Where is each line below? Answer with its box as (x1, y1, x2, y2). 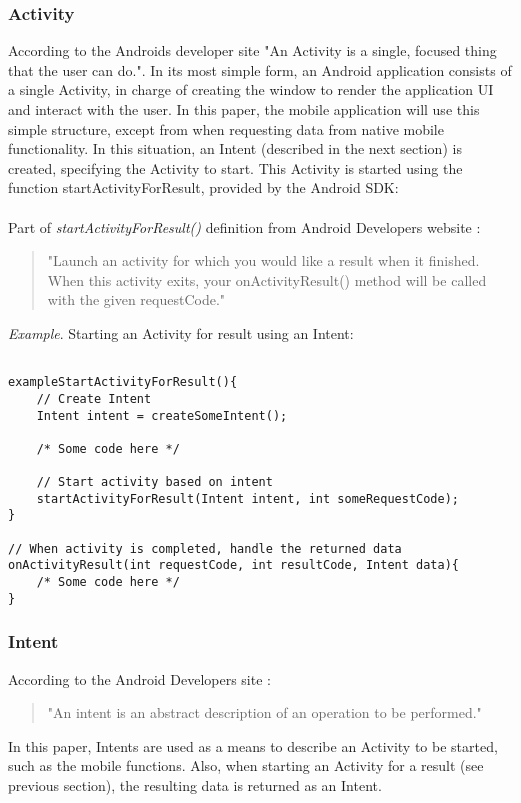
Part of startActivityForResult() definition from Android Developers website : (8, 216, 481, 237)
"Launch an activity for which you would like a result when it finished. (47, 250, 480, 271)
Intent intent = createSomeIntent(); (36, 408, 288, 423)
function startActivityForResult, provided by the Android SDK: (8, 177, 399, 198)
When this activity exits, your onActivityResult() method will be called (47, 269, 487, 290)
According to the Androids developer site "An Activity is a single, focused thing (8, 40, 497, 61)
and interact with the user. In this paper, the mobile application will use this (8, 99, 480, 119)
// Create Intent (36, 391, 152, 406)
